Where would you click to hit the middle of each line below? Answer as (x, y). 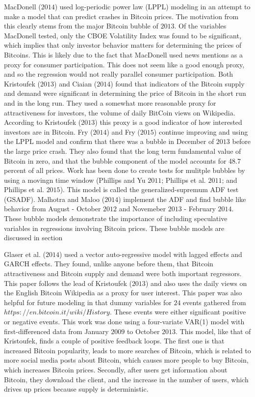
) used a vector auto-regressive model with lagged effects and (151, 254)
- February (200, 209)
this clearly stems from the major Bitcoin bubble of (81, 26)
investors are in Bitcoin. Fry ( (49, 131)
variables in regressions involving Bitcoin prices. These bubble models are (114, 228)
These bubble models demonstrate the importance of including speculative (116, 218)
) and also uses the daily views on (196, 283)
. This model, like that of (213, 331)
